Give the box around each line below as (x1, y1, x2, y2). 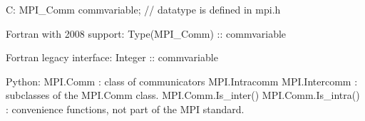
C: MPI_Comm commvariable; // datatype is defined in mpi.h (6, 2, 281, 16)
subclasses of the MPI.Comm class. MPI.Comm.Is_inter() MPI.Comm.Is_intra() (6, 88, 360, 102)
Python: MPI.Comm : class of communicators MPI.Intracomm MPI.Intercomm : (6, 73, 358, 88)
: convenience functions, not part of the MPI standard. (6, 101, 245, 116)
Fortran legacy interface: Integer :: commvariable (6, 50, 218, 65)
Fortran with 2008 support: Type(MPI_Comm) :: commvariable (6, 26, 287, 41)
